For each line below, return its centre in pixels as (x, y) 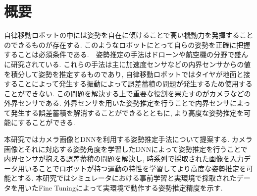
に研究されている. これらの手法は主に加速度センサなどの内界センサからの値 (128, 64)
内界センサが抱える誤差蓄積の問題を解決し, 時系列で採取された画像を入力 (124, 159)
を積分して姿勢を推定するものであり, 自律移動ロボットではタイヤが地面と (124, 74)
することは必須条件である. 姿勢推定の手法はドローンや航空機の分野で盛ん (126, 54)
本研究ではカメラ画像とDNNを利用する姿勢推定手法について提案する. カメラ (128, 139)
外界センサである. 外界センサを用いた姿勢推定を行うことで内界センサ (117, 103)
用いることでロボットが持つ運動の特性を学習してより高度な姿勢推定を (132, 168)
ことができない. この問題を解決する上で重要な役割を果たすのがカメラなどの (128, 93)
